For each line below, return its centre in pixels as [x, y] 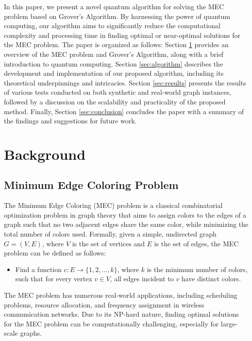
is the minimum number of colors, [197, 269]
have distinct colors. [211, 279]
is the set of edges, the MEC [196, 243]
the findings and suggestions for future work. [70, 121]
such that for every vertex [54, 279]
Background [45, 154]
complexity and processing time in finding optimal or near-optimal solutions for [122, 35]
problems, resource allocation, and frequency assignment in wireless [104, 304]
